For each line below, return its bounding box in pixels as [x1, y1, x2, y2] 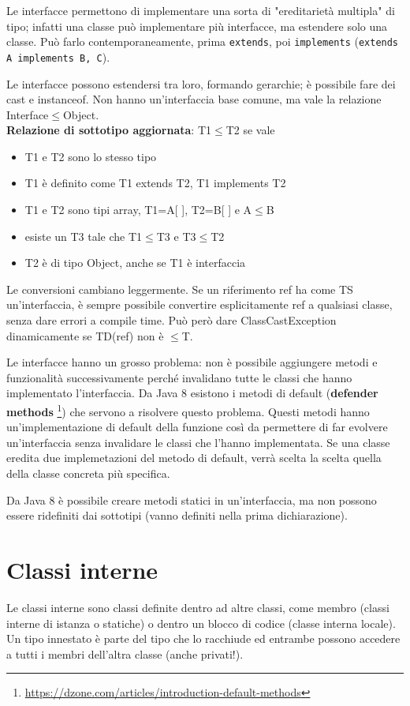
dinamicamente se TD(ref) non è [6, 327, 164, 344]
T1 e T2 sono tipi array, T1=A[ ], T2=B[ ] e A [24, 201, 252, 218]
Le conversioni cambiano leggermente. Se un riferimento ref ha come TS [6, 280, 353, 297]
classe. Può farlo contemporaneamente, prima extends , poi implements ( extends [6, 33, 399, 50]
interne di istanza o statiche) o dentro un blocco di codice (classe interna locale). [6, 614, 396, 631]
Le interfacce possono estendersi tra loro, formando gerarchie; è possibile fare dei [6, 75, 396, 92]
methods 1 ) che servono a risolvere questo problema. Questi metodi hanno [6, 401, 370, 419]
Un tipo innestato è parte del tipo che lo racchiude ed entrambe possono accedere [6, 630, 401, 647]
